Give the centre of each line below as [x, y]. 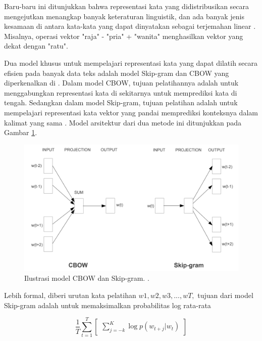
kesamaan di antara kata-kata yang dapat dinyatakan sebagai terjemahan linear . [130, 26]
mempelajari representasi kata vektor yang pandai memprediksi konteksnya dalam [131, 112]
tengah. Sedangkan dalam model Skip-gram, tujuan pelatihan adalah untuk [121, 102]
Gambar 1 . [21, 132]
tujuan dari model [225, 295]
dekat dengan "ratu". [36, 46]
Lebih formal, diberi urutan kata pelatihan [70, 295]
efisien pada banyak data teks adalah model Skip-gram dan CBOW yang [117, 73]
